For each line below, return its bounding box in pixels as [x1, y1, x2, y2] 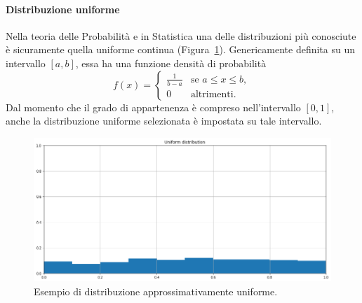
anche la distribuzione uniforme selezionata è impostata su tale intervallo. [6, 113, 322, 128]
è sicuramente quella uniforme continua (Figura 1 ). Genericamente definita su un [6, 42, 356, 57]
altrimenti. [190, 89, 236, 99]
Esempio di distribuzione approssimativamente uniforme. [34, 283, 278, 298]
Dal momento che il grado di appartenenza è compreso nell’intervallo [6, 99, 301, 114]
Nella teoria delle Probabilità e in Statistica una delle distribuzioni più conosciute [6, 28, 356, 43]
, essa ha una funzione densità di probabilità [75, 55, 267, 70]
